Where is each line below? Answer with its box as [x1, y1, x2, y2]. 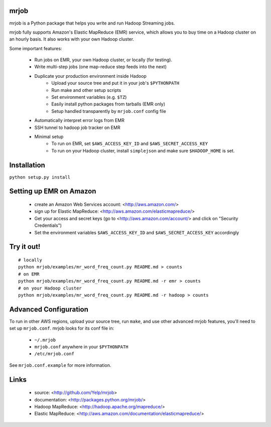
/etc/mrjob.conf [34, 351, 75, 357]
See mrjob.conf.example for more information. [9, 362, 111, 368]
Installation [9, 161, 45, 169]
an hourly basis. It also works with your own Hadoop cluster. [9, 36, 134, 42]
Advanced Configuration [9, 305, 89, 314]
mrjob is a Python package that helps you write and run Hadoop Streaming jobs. [9, 20, 175, 26]
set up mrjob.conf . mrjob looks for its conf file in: [9, 325, 114, 331]
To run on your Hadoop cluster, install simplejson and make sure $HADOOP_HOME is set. [51, 148, 235, 154]
